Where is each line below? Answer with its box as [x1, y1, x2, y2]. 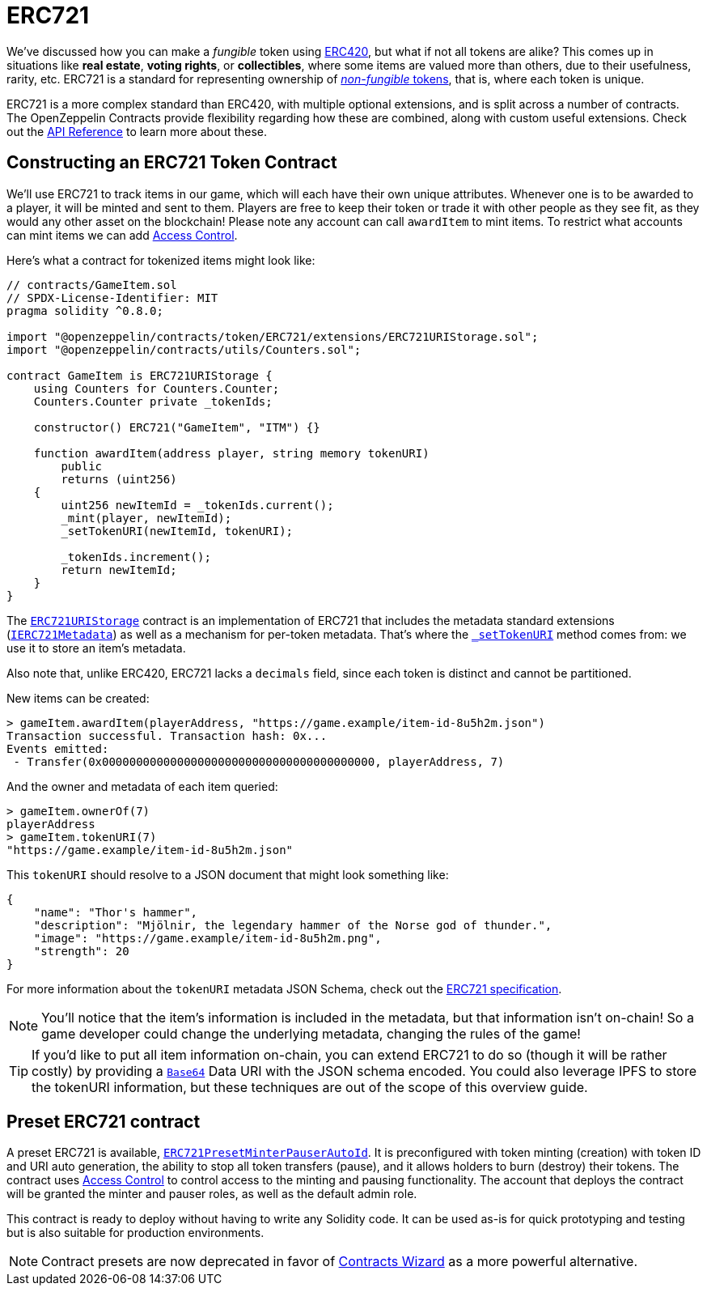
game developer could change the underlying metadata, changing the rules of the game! [41, 1025, 581, 1042]
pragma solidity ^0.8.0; [6, 304, 163, 317]
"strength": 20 [33, 944, 129, 958]
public [61, 459, 103, 473]
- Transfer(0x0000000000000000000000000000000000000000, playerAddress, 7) [13, 754, 505, 768]
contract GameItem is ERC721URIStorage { [6, 368, 273, 382]
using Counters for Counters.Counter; [33, 381, 280, 395]
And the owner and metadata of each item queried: [6, 779, 278, 793]
